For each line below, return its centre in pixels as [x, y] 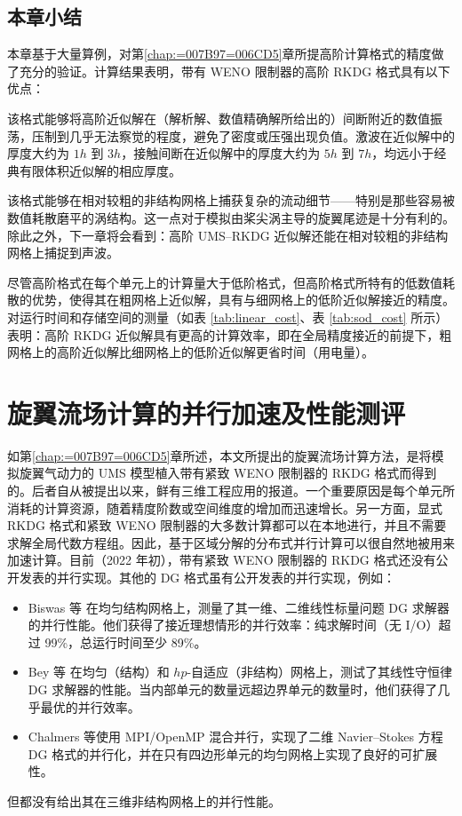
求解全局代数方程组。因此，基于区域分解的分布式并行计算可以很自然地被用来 [231, 542]
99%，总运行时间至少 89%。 [126, 642]
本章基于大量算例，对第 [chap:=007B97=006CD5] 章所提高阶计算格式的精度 [219, 54]
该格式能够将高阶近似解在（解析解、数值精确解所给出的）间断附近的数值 [219, 118]
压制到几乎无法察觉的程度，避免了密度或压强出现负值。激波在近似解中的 [243, 135]
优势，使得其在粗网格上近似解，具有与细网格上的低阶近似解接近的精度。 [243, 300]
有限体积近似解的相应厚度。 [100, 170]
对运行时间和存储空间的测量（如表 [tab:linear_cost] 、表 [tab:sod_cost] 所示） [228, 317]
